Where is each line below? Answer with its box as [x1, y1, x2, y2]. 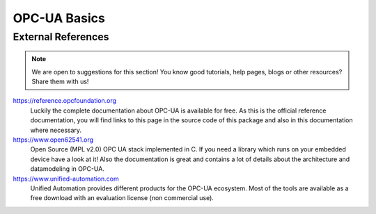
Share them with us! [31, 77, 89, 85]
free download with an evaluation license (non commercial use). [30, 194, 214, 202]
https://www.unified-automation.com [13, 174, 120, 183]
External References [13, 31, 109, 43]
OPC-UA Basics [13, 10, 106, 26]
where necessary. [30, 126, 82, 134]
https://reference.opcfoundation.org [13, 97, 117, 105]
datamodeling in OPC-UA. [30, 165, 104, 173]
